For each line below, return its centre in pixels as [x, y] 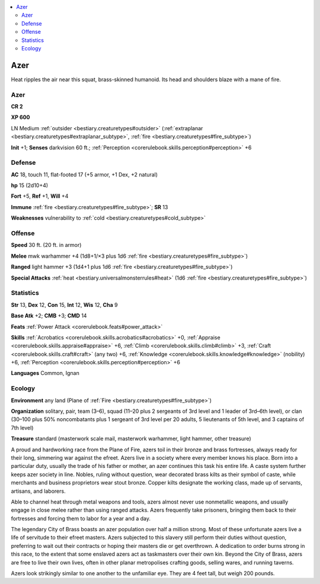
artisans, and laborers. [38, 491]
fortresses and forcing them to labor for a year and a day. [81, 518]
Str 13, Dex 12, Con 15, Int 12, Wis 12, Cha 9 [64, 304]
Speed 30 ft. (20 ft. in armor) [46, 245]
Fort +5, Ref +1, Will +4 [40, 196]
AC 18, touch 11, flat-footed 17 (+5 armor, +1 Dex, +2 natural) [84, 174]
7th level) [22, 428]
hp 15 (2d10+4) [30, 185]
